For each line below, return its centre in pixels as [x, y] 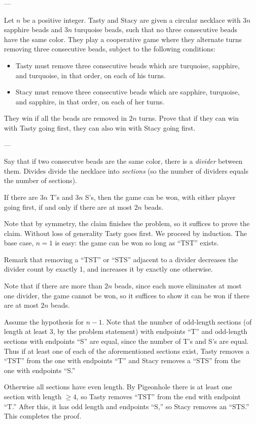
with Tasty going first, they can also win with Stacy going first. [100, 127]
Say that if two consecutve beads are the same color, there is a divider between [123, 161]
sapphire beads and [33, 29]
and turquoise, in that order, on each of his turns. [91, 75]
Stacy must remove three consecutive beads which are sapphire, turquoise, [128, 92]
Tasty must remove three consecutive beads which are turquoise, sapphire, [128, 65]
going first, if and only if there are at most [68, 207]
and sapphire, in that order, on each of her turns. [90, 101]
